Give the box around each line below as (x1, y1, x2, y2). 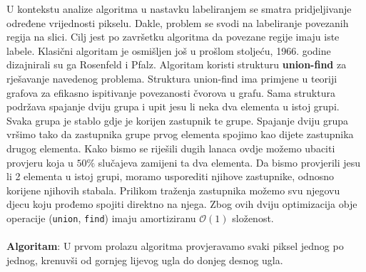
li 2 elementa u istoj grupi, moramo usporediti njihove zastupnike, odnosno (6, 169, 334, 184)
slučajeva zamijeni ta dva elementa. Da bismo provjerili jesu (98, 155, 361, 169)
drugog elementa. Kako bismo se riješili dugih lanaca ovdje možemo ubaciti (6, 140, 335, 155)
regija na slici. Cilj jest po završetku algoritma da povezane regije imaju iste (6, 29, 340, 44)
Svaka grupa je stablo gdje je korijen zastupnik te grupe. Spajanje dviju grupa (6, 113, 349, 127)
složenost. (232, 210, 274, 225)
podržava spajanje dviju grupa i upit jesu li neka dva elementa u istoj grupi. (6, 99, 340, 114)
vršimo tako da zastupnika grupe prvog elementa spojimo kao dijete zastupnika (6, 127, 354, 142)
